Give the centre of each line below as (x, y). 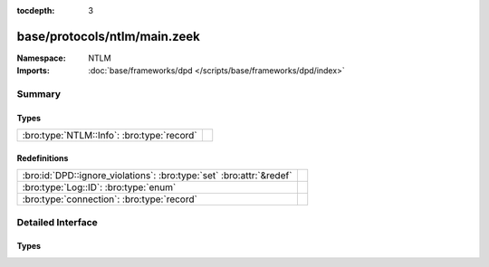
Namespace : (42, 58)
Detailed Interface (58, 222)
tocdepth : (36, 10)
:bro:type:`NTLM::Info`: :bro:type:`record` (110, 136)
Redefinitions (43, 157)
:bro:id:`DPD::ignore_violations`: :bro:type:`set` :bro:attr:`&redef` (157, 176)
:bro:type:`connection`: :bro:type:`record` (110, 199)
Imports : (33, 71)
